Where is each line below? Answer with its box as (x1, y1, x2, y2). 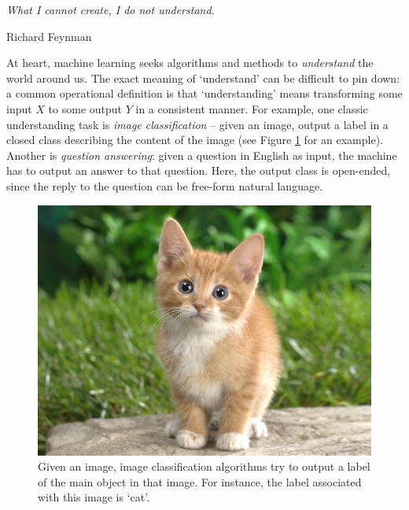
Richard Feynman (6, 28, 92, 44)
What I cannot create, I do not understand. (6, 2, 215, 17)
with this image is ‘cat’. (38, 489, 150, 505)
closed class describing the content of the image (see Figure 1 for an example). (6, 131, 383, 148)
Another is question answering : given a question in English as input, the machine (6, 146, 397, 163)
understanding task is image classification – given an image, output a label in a (6, 116, 389, 132)
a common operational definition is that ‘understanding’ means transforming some (6, 85, 403, 102)
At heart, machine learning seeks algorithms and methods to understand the (6, 54, 374, 71)
